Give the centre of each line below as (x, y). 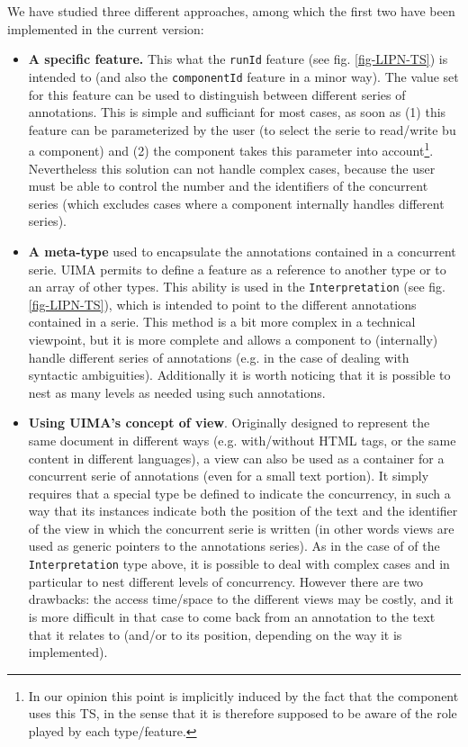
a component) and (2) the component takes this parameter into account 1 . (231, 149)
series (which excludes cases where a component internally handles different (236, 203)
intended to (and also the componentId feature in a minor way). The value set (243, 76)
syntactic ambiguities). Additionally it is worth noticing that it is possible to (239, 375)
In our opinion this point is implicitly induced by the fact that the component (243, 695)
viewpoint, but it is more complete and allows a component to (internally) (233, 339)
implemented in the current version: (106, 28)
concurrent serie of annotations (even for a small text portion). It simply (229, 476)
